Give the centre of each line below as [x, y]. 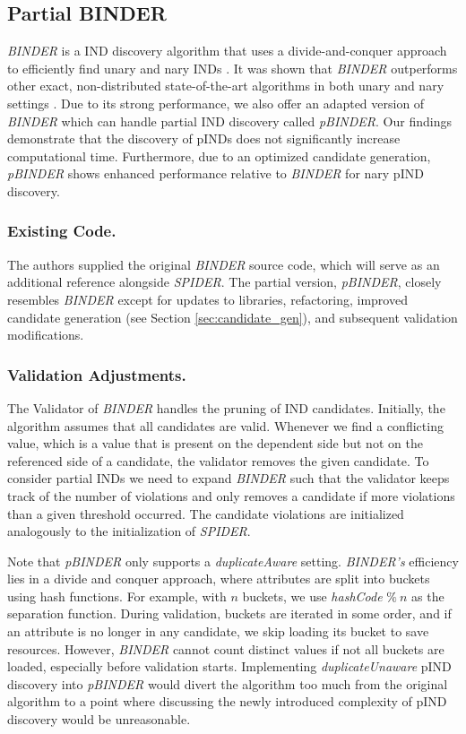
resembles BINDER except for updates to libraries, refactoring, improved [207, 299]
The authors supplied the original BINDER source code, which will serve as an [224, 264]
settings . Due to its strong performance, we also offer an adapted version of [216, 103]
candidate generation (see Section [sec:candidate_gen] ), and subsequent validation [233, 317]
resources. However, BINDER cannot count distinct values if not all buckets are [226, 648]
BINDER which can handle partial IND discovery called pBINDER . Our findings [229, 121]
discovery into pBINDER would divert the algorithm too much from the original [228, 683]
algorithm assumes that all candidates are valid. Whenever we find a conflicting [225, 425]
